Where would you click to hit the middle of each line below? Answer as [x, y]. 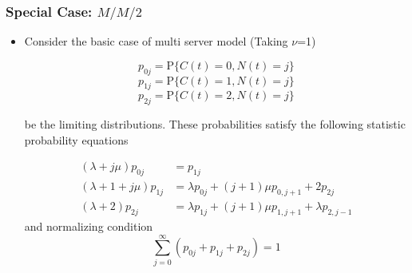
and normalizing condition [89, 226]
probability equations [76, 139]
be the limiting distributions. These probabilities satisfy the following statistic [215, 124]
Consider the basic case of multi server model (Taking [156, 41]
